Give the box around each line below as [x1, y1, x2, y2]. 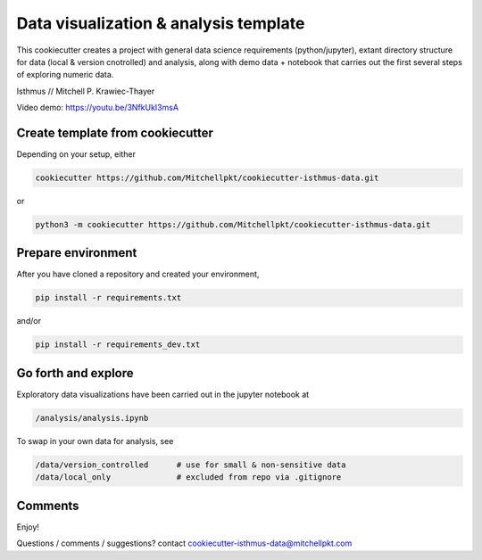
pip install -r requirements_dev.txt [35, 340, 201, 350]
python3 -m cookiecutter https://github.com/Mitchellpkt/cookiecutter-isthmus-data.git [35, 219, 431, 229]
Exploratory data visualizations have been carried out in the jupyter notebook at [16, 389, 310, 399]
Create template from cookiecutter [16, 125, 214, 140]
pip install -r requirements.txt [35, 292, 182, 303]
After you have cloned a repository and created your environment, [16, 268, 260, 280]
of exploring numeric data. [16, 70, 114, 80]
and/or [16, 316, 42, 326]
